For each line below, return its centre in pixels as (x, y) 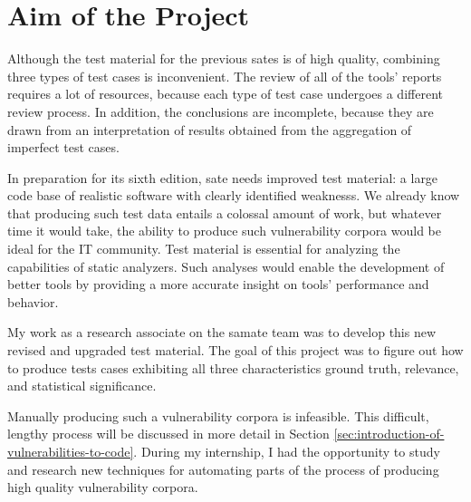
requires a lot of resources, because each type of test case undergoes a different (225, 94)
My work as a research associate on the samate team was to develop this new (222, 332)
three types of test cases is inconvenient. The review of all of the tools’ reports (225, 76)
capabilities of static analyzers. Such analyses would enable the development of (226, 266)
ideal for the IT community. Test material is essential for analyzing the (204, 249)
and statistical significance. (82, 386)
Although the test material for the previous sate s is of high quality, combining (224, 58)
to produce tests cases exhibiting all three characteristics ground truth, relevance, (233, 367)
